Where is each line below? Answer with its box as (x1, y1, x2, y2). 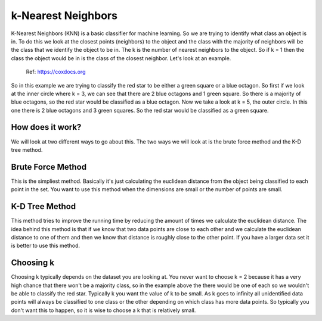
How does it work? (11, 122, 82, 132)
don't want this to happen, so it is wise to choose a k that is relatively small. (11, 307, 196, 314)
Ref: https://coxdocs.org (26, 68, 86, 76)
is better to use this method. (11, 242, 80, 250)
